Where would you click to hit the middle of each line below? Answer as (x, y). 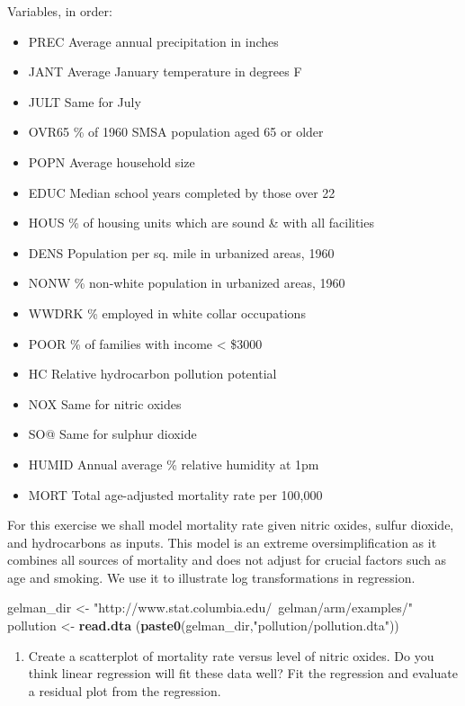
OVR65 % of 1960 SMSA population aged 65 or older (176, 132)
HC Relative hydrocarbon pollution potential (152, 374)
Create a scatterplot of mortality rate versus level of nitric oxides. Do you (231, 655)
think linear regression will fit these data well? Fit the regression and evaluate (243, 673)
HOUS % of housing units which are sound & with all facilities (201, 223)
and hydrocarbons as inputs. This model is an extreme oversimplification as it (222, 542)
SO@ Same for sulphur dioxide (112, 434)
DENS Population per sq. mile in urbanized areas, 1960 (181, 252)
